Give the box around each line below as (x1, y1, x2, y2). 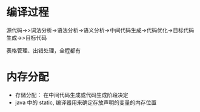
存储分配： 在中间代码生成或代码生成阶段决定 (15, 91, 128, 98)
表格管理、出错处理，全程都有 (6, 46, 81, 54)
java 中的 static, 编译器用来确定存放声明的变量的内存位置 (15, 99, 157, 106)
